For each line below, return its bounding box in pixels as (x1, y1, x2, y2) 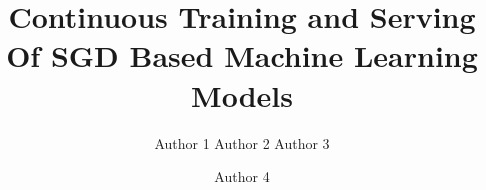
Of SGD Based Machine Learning (6, 35, 478, 76)
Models (191, 74, 293, 115)
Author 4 (214, 166, 270, 187)
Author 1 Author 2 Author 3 (154, 132, 330, 153)
